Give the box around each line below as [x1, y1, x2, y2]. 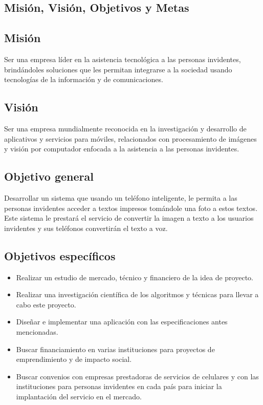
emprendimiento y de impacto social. [16, 354, 132, 364]
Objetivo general [4, 168, 94, 184]
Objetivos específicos [4, 247, 116, 263]
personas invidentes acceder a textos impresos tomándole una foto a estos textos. [4, 202, 258, 213]
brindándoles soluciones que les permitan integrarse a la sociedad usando [4, 64, 232, 74]
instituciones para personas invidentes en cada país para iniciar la [16, 381, 222, 392]
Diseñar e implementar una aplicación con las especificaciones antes [16, 316, 228, 327]
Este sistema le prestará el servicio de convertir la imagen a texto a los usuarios [4, 213, 254, 223]
